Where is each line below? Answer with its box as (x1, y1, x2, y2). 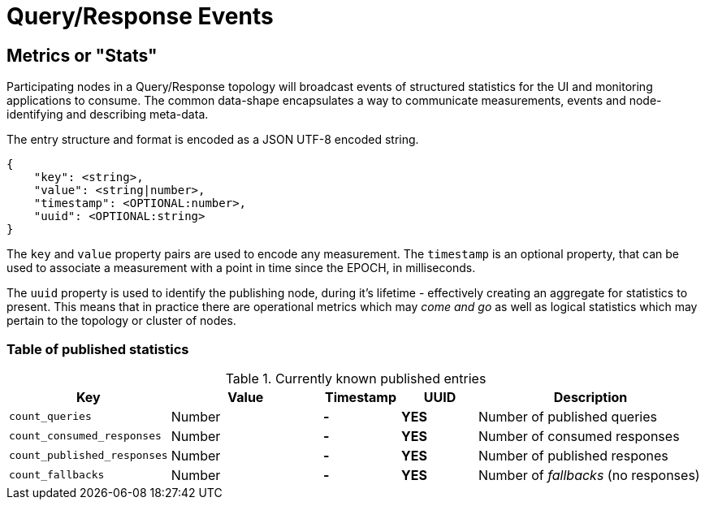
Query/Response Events (6, 2, 274, 30)
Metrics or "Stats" (6, 45, 158, 66)
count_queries (9, 410, 92, 423)
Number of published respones (478, 447, 668, 464)
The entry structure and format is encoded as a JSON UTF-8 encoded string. (6, 132, 419, 147)
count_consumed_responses (9, 430, 162, 443)
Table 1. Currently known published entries (225, 370, 487, 387)
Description (553, 388, 628, 405)
